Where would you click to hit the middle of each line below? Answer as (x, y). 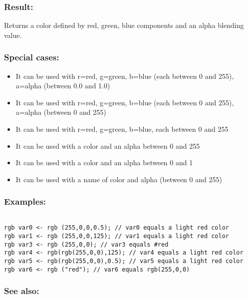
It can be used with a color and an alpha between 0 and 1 (104, 162)
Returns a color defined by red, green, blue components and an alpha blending (124, 25)
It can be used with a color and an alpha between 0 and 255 (108, 146)
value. (13, 35)
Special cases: (32, 57)
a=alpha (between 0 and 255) (61, 112)
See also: (22, 291)
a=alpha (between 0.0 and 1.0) (63, 86)
